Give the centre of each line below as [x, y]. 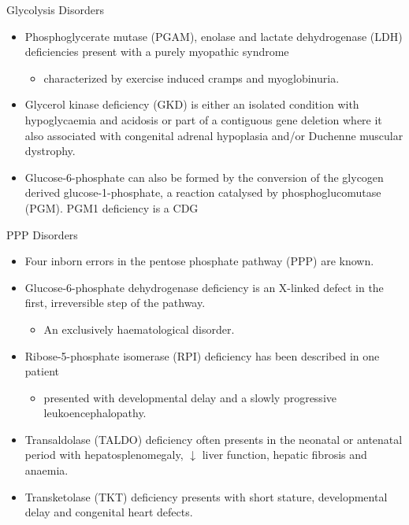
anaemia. [46, 470]
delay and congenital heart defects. [109, 512]
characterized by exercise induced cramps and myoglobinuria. [191, 78]
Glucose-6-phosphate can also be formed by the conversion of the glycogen [204, 177]
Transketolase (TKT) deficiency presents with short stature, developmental [206, 496]
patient [42, 371]
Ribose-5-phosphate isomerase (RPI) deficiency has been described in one [202, 355]
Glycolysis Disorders [55, 9]
